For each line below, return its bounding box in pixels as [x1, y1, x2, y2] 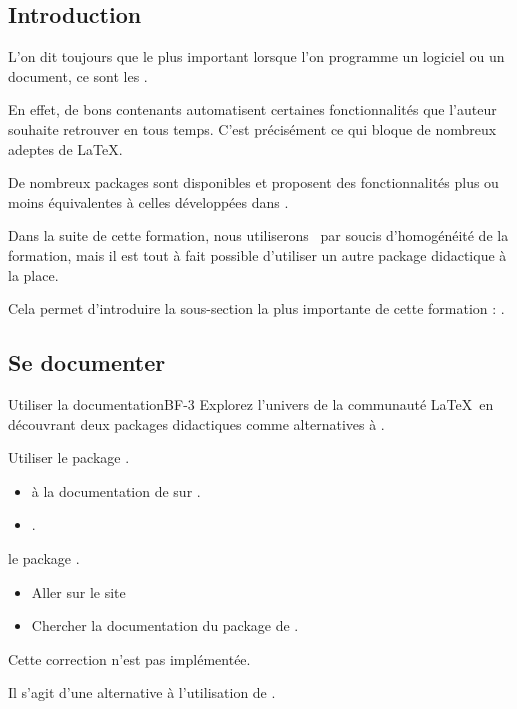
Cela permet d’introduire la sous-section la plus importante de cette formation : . [8, 298, 505, 319]
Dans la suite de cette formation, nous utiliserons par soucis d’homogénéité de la [8, 225, 509, 246]
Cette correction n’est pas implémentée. [8, 648, 251, 669]
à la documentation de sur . [31, 480, 201, 501]
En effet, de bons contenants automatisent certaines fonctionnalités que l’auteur [8, 99, 497, 120]
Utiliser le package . [8, 447, 130, 468]
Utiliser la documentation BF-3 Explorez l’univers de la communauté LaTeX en [8, 393, 494, 414]
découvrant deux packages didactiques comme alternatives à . [8, 413, 385, 434]
